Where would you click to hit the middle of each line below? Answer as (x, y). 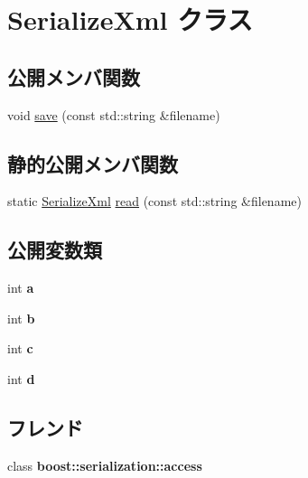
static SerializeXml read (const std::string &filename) (154, 201)
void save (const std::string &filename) (114, 114)
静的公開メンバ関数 (93, 163)
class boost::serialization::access (105, 465)
